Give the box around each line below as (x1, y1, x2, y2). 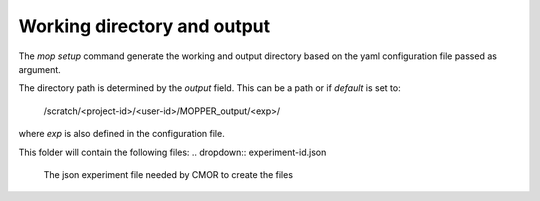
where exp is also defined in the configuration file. (18, 128, 225, 140)
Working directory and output (18, 15, 271, 37)
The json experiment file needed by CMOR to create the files (43, 168, 294, 180)
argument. (18, 63, 62, 75)
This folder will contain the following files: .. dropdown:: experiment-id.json (18, 146, 327, 158)
